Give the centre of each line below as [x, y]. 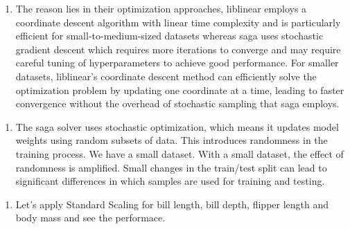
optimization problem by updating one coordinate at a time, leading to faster [180, 90]
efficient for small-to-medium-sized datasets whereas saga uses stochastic [169, 36]
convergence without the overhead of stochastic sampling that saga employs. [177, 103]
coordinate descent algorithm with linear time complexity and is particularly [178, 22]
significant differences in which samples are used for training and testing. [170, 181]
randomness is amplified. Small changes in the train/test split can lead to [171, 167]
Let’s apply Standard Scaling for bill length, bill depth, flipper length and [172, 204]
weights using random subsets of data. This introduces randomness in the [172, 140]
